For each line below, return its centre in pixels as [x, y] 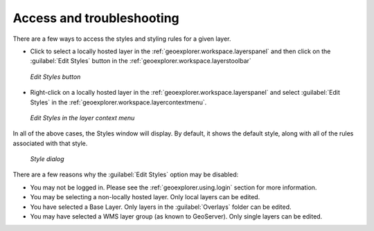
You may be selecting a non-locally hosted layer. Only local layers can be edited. [145, 197]
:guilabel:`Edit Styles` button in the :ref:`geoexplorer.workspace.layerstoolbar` [141, 61]
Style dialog [47, 159]
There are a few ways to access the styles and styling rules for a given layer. [122, 39]
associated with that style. [50, 143]
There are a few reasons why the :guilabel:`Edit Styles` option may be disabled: [126, 175]
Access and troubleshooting [96, 18]
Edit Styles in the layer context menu [82, 118]
